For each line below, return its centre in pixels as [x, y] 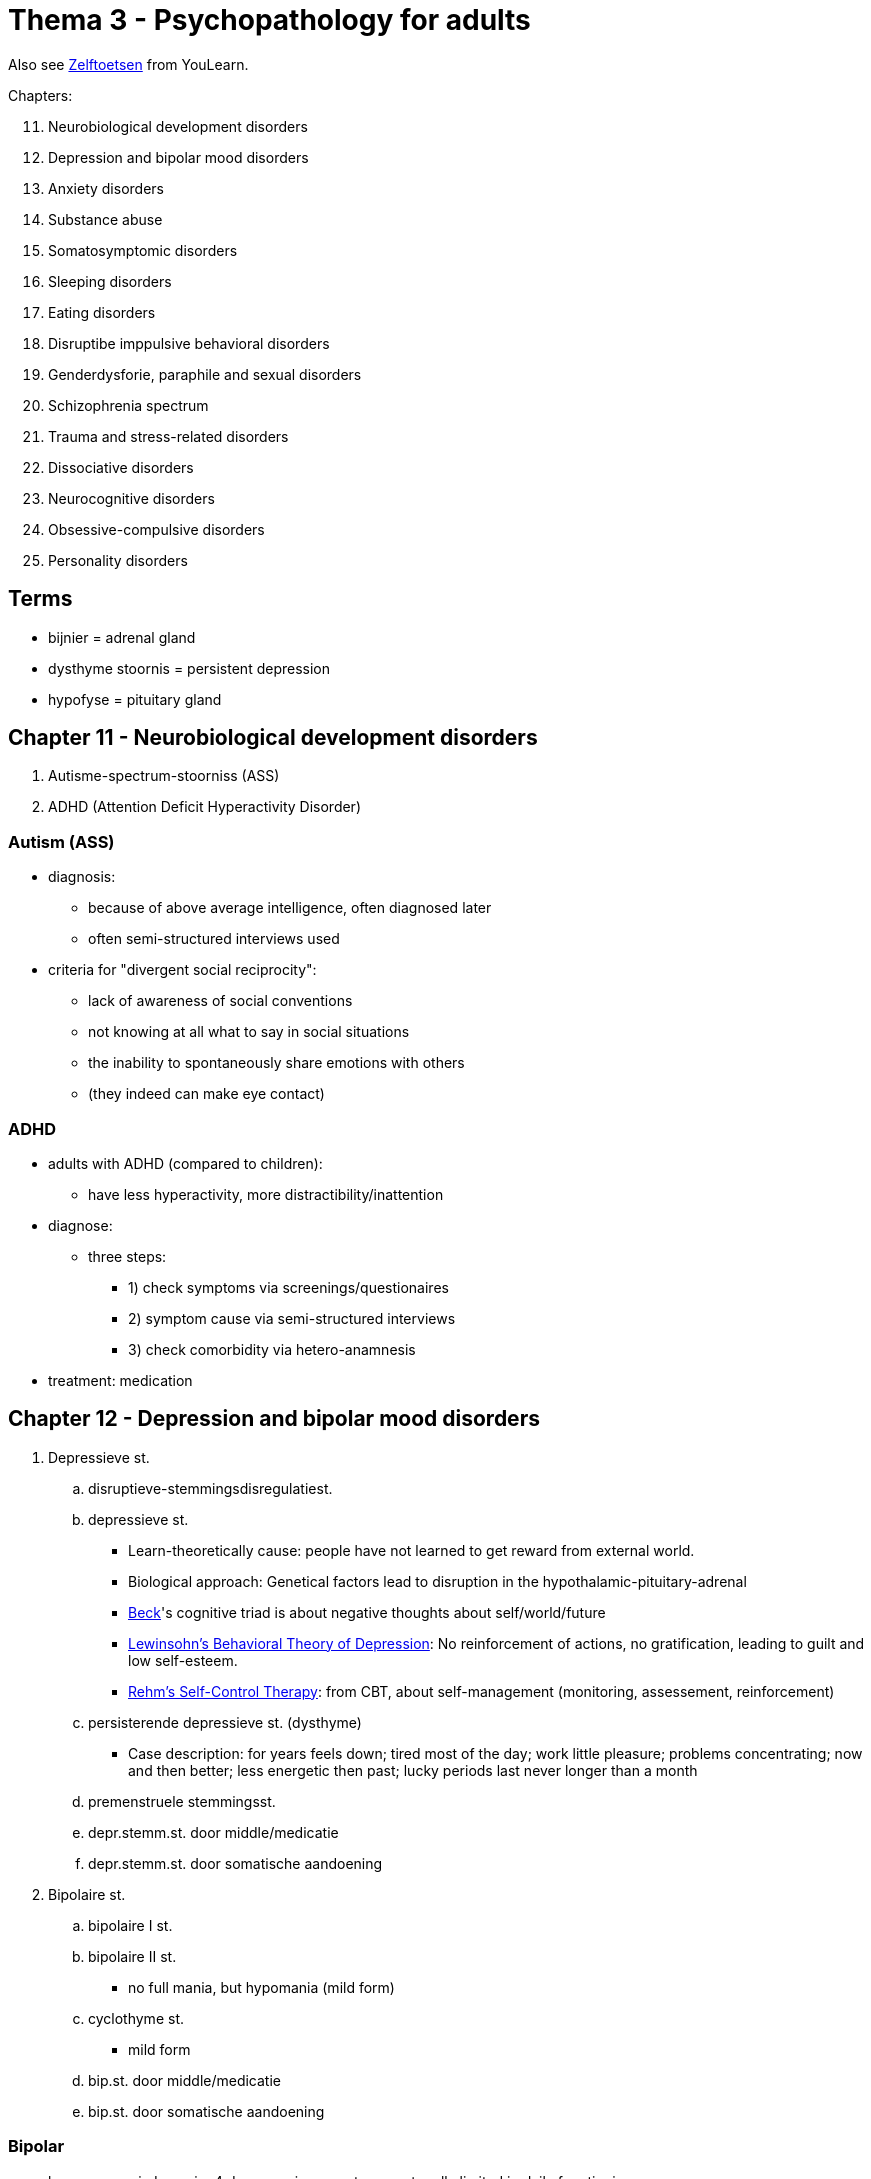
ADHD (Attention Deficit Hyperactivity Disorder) [204, 807]
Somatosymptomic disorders [143, 250]
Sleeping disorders [110, 281]
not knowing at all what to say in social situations [249, 1032]
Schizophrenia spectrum [128, 405]
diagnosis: [82, 877]
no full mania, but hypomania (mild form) [261, 1987]
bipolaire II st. [132, 1956]
